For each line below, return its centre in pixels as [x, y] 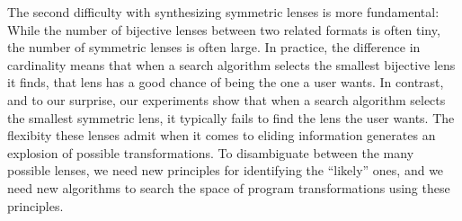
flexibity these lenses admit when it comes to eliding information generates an [222, 135]
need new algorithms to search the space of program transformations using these [229, 187]
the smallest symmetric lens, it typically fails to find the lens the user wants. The [231, 117]
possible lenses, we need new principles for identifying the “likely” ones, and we [226, 170]
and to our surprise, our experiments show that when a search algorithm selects [227, 99]
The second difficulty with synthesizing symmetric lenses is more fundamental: [223, 12]
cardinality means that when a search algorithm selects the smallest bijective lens [231, 64]
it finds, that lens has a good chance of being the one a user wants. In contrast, [226, 82]
